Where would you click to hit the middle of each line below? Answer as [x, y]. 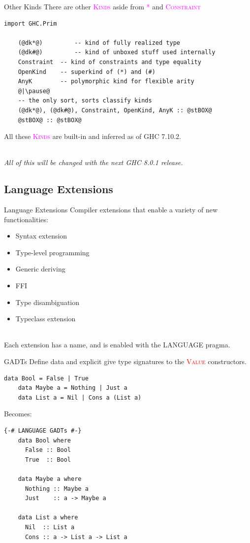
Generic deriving [40, 269]
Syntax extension [41, 236]
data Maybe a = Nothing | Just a [73, 388]
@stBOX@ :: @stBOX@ [50, 120]
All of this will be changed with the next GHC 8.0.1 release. [94, 162]
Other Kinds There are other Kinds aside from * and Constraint [102, 6]
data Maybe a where [50, 479]
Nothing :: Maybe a [57, 489]
